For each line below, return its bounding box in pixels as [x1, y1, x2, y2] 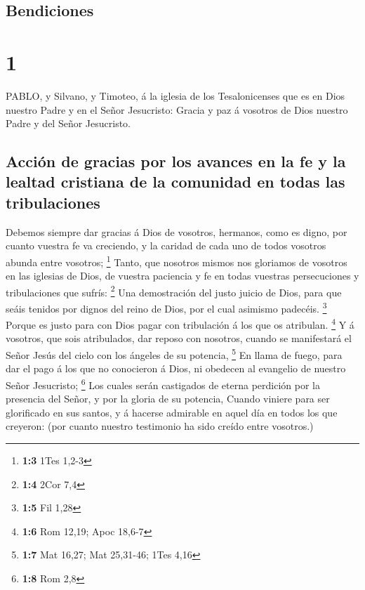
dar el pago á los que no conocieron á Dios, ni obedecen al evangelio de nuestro [6, 361, 346, 376]
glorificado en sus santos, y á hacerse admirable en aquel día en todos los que [6, 405, 338, 419]
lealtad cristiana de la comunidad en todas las [6, 171, 345, 192]
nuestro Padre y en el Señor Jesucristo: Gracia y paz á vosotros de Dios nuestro [6, 102, 348, 117]
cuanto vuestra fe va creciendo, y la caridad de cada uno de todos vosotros [6, 238, 326, 253]
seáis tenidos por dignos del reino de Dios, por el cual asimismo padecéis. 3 [6, 299, 327, 315]
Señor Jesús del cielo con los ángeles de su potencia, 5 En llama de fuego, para [6, 346, 343, 362]
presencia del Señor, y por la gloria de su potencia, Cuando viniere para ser [6, 391, 330, 406]
